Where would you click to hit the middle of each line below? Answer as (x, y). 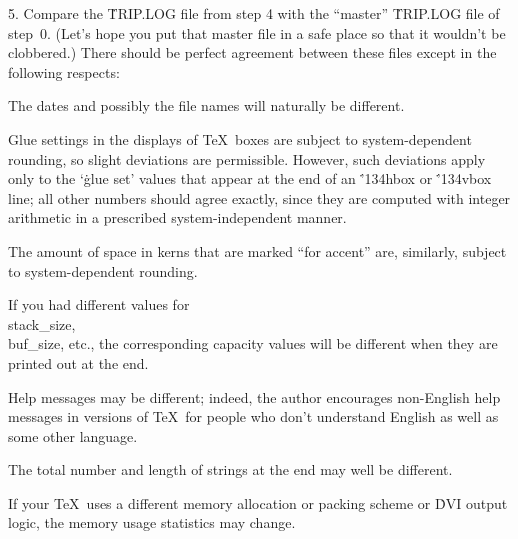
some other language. (73, 435)
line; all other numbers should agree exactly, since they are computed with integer (259, 197)
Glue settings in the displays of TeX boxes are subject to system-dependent (240, 138)
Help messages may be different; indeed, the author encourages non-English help (254, 396)
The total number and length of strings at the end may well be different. (230, 469)
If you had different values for (99, 304)
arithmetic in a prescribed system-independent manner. (177, 217)
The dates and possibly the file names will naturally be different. (206, 105)
